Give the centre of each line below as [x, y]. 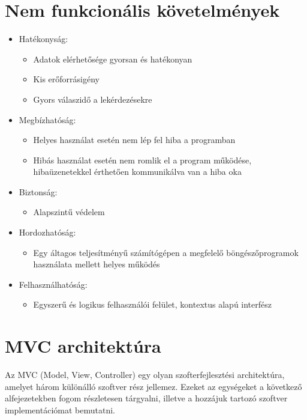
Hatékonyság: [43, 39]
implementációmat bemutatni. [60, 409]
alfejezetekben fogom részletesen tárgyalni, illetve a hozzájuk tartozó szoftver [146, 398]
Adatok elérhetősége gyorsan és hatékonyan [113, 59]
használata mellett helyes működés [97, 264]
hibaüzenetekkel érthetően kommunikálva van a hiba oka [137, 172]
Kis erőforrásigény [66, 79]
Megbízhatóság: [47, 119]
